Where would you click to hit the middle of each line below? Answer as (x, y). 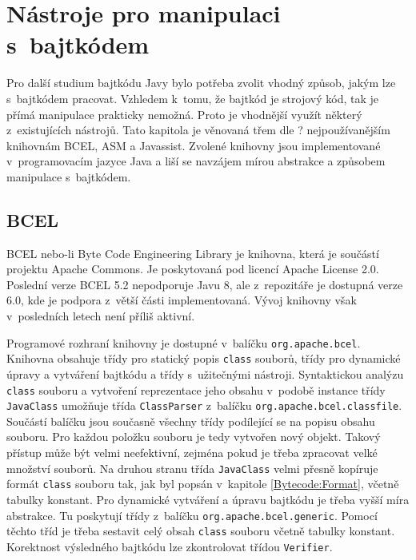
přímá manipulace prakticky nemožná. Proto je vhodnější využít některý (184, 114)
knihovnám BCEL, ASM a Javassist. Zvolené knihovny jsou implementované (194, 145)
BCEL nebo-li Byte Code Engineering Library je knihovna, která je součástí (193, 253)
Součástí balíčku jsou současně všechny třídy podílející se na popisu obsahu (191, 421)
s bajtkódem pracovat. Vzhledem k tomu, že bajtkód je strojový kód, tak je (192, 98)
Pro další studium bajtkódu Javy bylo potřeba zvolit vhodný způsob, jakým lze (201, 83)
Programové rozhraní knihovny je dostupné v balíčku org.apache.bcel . (184, 342)
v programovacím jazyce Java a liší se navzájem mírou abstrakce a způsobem (196, 161)
